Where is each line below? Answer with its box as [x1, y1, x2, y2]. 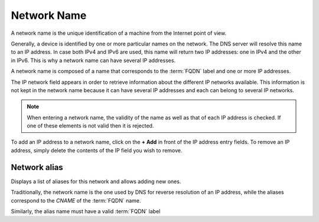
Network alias [11, 162, 63, 172]
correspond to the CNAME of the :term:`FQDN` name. [11, 197, 141, 204]
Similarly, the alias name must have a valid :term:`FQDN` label [11, 207, 161, 215]
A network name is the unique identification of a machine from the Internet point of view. [11, 30, 227, 37]
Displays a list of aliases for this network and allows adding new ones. [11, 178, 181, 185]
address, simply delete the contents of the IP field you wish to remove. [11, 146, 183, 154]
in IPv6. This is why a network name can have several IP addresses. [11, 57, 176, 64]
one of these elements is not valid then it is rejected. [27, 122, 154, 129]
